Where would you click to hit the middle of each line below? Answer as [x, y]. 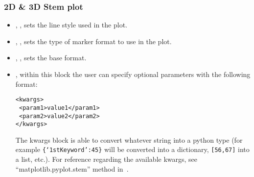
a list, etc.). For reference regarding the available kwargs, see [106, 159]
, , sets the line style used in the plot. [71, 25]
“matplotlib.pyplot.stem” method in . [72, 168]
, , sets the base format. [51, 58]
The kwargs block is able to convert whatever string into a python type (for [129, 139]
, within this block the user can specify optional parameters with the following [133, 74]
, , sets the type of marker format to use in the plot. [93, 41]
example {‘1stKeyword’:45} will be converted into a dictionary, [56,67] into [132, 149]
